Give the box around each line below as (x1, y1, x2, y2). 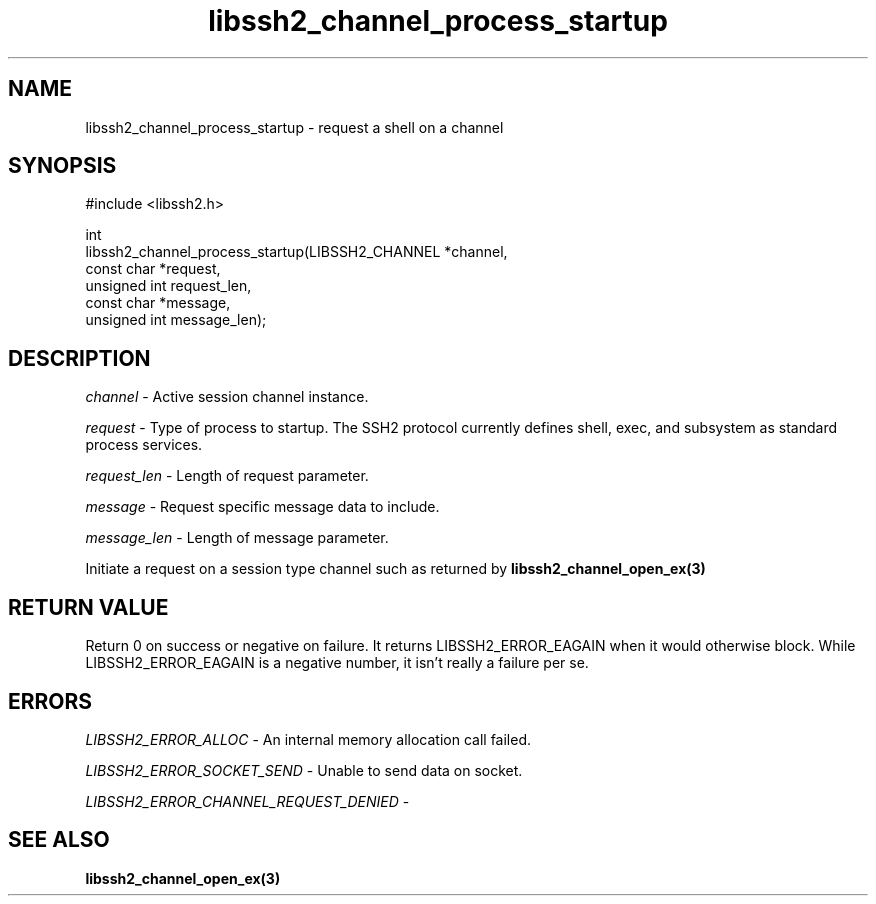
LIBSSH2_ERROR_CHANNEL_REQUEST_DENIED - (85, 792, 410, 810)
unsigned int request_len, (85, 277, 252, 295)
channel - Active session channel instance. (85, 388, 369, 406)
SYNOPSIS (8, 153, 117, 179)
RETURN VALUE (8, 594, 169, 620)
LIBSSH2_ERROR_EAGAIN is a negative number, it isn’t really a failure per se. (85, 654, 589, 672)
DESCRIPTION (8, 345, 151, 371)
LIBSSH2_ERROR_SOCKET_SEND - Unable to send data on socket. (85, 761, 523, 779)
